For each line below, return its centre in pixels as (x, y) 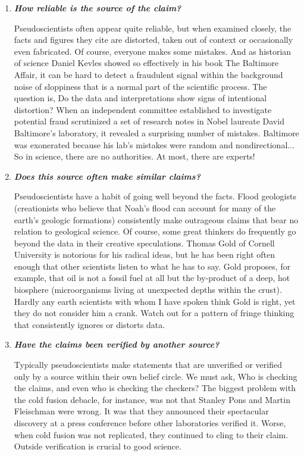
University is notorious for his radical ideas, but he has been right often (144, 254)
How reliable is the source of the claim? (98, 8)
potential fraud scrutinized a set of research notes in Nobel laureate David (149, 121)
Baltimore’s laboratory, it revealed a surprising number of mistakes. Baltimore (156, 132)
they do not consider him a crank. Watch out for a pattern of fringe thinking (154, 313)
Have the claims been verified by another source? (117, 344)
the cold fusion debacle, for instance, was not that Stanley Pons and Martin (152, 399)
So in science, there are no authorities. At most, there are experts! (134, 156)
